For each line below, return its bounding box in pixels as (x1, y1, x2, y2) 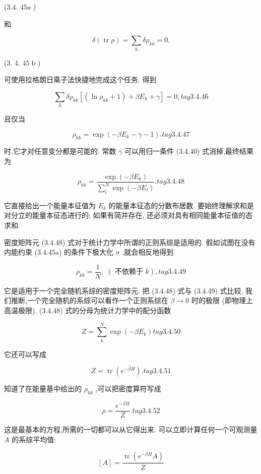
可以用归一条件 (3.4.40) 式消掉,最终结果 (124, 146, 253, 156)
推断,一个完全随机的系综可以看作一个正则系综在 (11, 295, 168, 306)
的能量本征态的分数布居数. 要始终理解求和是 (108, 200, 254, 210)
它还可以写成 (4, 348, 46, 359)
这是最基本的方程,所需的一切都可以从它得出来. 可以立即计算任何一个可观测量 (4, 424, 257, 435)
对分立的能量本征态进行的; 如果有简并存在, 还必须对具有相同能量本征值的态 (4, 210, 253, 220)
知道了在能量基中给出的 (4, 383, 82, 394)
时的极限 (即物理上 (191, 295, 253, 306)
